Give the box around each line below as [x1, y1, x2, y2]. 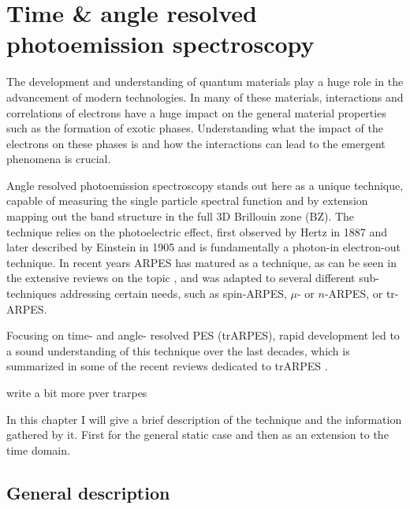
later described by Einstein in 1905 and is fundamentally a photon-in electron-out [6, 239, 401, 255]
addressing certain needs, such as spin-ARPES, [60, 285, 287, 302]
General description [6, 480, 170, 504]
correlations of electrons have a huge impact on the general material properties [6, 104, 386, 121]
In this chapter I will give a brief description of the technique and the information [6, 411, 402, 427]
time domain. [6, 441, 70, 458]
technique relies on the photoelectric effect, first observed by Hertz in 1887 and [6, 223, 387, 240]
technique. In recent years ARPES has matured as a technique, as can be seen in [6, 254, 397, 270]
